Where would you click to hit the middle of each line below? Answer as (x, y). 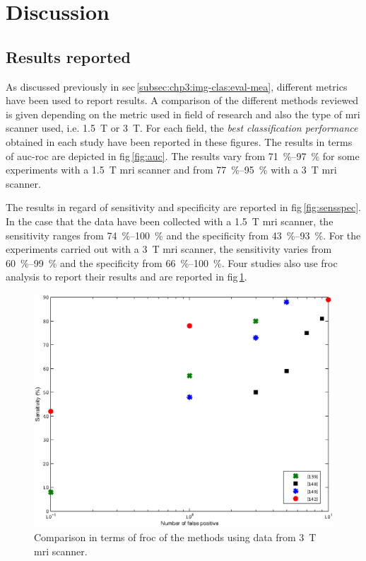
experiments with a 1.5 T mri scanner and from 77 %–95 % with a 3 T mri (171, 170)
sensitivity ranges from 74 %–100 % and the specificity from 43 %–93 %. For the (183, 235)
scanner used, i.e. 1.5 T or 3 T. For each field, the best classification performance (182, 128)
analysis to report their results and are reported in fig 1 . (126, 277)
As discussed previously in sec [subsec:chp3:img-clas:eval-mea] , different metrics (177, 86)
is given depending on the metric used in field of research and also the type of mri (183, 114)
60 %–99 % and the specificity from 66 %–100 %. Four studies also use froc (172, 262)
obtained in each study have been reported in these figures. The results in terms (179, 141)
